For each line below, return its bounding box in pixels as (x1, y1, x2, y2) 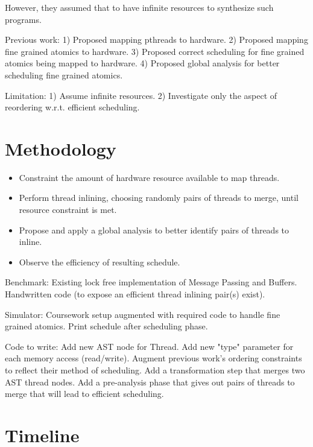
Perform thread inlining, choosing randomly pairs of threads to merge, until (19, 191, 299, 204)
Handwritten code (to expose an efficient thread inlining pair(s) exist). (5, 288, 265, 300)
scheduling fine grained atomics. (5, 68, 123, 81)
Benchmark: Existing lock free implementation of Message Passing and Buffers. (5, 276, 297, 288)
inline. (19, 235, 42, 248)
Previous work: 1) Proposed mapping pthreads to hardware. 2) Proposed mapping (5, 33, 308, 46)
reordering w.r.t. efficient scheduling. (5, 101, 140, 113)
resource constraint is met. (19, 203, 117, 216)
